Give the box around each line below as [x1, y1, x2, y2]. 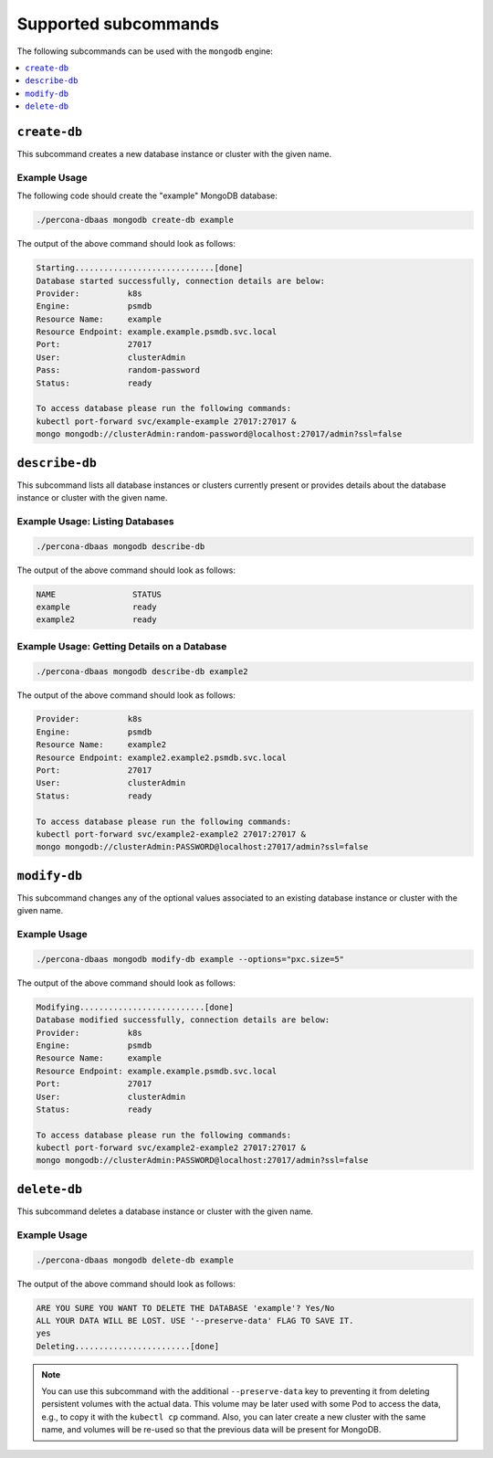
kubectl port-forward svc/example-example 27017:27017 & [36, 416, 297, 427]
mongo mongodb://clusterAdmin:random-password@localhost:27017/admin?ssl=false [36, 429, 403, 439]
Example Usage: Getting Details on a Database [16, 639, 227, 652]
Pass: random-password [36, 365, 201, 375]
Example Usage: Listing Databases [16, 514, 174, 527]
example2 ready [36, 615, 157, 625]
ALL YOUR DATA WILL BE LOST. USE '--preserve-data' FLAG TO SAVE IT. [36, 1315, 354, 1326]
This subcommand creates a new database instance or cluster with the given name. [16, 149, 332, 160]
